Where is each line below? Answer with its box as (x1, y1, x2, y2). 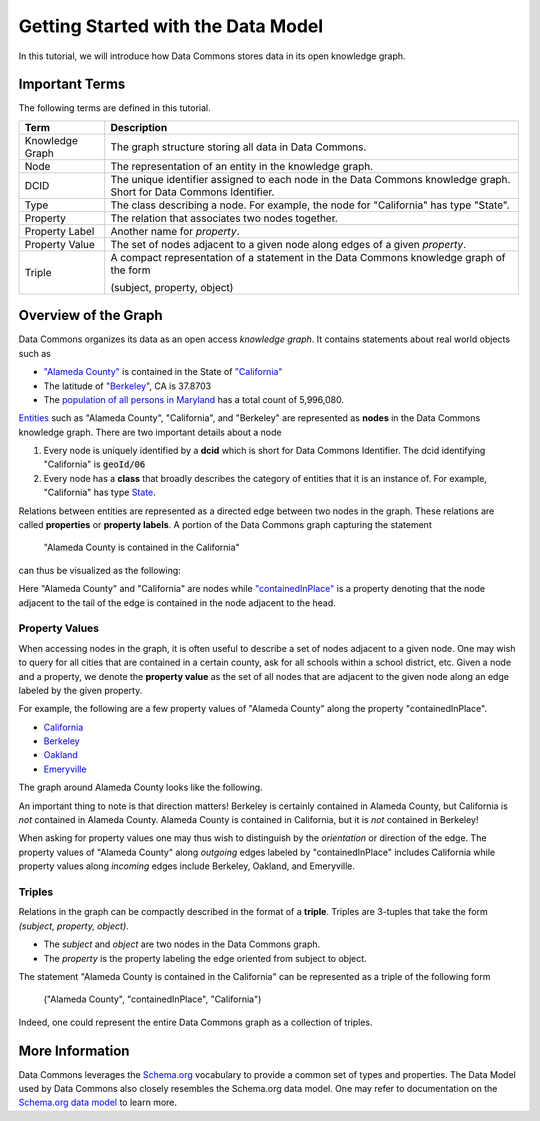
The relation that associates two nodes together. (110, 211, 339, 225)
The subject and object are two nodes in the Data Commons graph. (43, 938, 321, 950)
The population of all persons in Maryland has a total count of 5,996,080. (43, 393, 345, 405)
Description (110, 120, 168, 134)
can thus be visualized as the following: (18, 564, 182, 576)
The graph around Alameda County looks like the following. (18, 781, 264, 794)
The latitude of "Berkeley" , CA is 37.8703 (43, 380, 212, 392)
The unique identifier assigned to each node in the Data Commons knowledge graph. (110, 172, 511, 186)
